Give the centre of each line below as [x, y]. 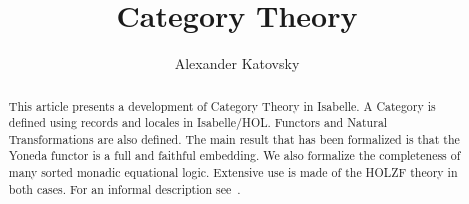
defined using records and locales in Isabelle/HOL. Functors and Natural [198, 122]
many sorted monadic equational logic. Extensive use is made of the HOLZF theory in [233, 172]
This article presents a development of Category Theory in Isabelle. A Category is [222, 105]
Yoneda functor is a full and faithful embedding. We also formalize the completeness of [234, 155]
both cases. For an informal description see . [124, 188]
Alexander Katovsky [237, 63]
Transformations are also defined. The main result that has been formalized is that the [234, 138]
